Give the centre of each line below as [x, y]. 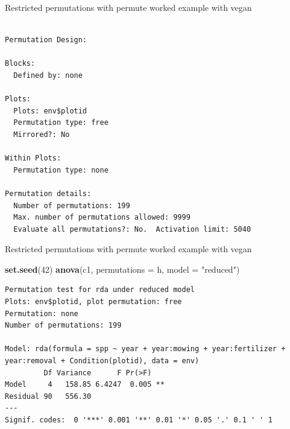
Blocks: [20, 64]
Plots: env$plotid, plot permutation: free [93, 302]
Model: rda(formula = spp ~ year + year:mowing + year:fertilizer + [145, 349]
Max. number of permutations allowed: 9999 [102, 218]
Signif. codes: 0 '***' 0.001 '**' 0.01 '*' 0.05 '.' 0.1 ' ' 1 [139, 420]
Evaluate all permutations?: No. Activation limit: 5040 [132, 229]
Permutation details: [48, 193]
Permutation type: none [61, 170]
